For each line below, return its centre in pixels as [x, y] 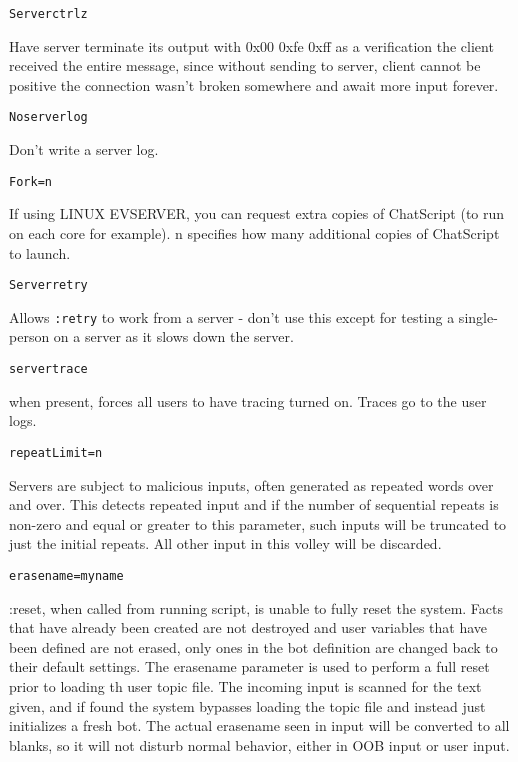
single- [478, 316]
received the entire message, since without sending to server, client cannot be [245, 65]
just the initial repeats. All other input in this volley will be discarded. [225, 543]
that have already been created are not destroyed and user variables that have [248, 627]
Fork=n [30, 181]
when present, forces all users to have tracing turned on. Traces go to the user [248, 400]
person [29, 336]
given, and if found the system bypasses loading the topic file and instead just [247, 705]
